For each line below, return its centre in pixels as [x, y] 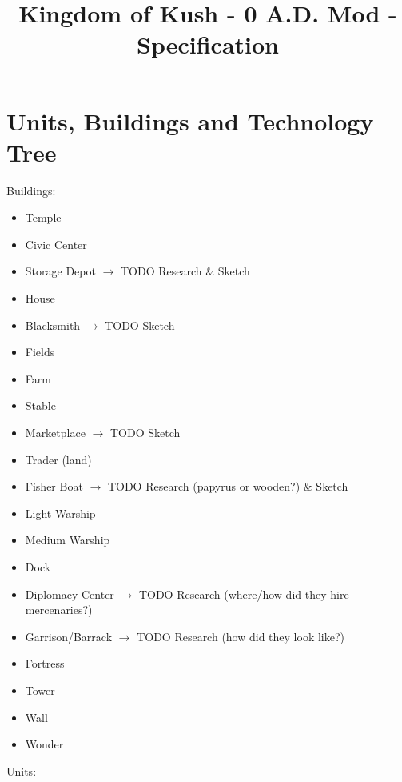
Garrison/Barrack [69, 636]
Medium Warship [68, 540]
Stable [40, 405]
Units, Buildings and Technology [190, 120]
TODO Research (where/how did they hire [244, 594]
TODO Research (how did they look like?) [241, 636]
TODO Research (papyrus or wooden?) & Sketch [228, 486]
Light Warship [60, 513]
